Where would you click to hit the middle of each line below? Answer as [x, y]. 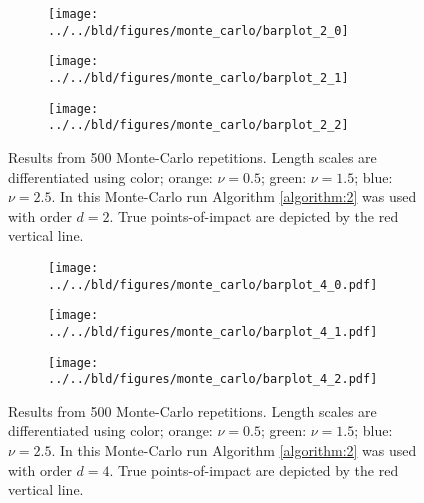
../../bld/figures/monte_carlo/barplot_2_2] [198, 125]
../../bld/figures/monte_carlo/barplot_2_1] [198, 77]
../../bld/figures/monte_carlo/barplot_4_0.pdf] [213, 284]
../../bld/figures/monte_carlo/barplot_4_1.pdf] [213, 331]
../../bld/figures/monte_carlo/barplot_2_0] [198, 30]
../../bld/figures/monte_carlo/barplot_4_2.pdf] [213, 379]
